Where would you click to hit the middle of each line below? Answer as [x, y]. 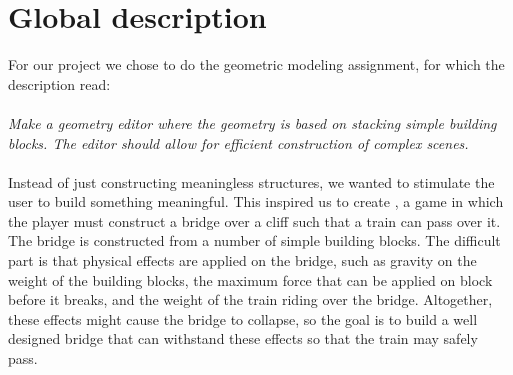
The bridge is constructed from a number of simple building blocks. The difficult [254, 240]
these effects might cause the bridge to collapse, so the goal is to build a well [243, 318]
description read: [59, 83]
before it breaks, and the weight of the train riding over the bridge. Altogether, [250, 299]
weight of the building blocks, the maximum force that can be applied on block [250, 279]
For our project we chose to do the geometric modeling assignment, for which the [256, 64]
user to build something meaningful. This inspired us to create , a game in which [256, 201]
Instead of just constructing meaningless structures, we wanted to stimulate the [251, 181]
